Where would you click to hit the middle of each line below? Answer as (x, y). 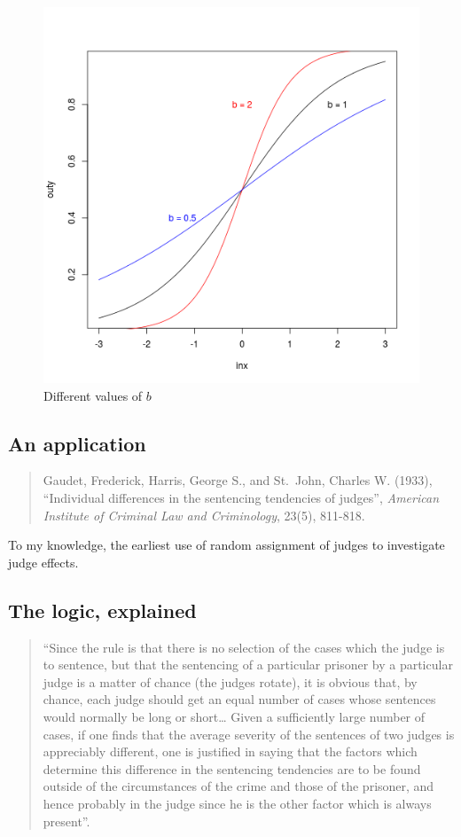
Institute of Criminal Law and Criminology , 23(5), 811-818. (204, 515)
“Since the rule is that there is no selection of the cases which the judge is (244, 647)
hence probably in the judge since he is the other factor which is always (237, 803)
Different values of (93, 395)
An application (77, 443)
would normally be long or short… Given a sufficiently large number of (234, 716)
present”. (66, 821)
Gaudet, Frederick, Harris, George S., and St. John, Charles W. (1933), (238, 480)
